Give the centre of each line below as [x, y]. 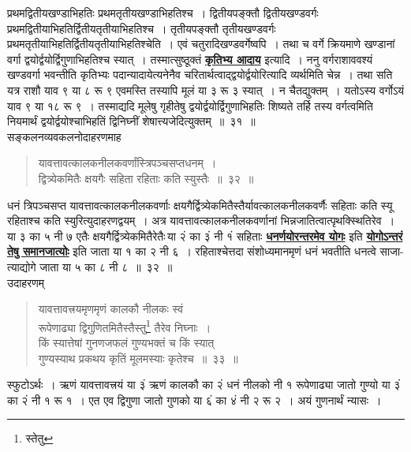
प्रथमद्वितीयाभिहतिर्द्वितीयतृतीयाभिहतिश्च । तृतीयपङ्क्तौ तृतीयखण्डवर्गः [142, 28]
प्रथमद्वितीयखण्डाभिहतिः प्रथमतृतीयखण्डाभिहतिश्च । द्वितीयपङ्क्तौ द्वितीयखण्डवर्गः [163, 13]
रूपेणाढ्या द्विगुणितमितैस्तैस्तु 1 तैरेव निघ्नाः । [125, 326]
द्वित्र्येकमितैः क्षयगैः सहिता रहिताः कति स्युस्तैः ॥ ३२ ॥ [146, 178]
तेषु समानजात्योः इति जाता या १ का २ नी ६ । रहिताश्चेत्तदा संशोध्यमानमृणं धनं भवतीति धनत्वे [192, 251]
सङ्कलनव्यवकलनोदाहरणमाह [64, 136]
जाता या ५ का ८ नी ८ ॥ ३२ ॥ [106, 266]
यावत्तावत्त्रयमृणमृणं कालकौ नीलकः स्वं [111, 309]
